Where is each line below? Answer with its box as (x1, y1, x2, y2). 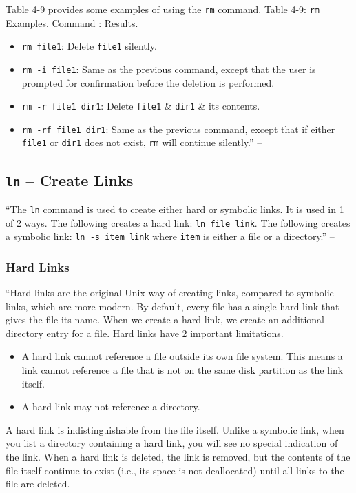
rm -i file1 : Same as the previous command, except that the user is (21, 61, 316, 76)
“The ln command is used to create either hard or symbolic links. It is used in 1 (6, 201, 344, 216)
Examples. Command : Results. (6, 15, 138, 30)
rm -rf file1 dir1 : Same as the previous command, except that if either (21, 121, 335, 136)
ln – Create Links (6, 169, 134, 190)
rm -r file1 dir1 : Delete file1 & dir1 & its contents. (21, 99, 260, 113)
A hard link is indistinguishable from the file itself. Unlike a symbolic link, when (6, 422, 344, 436)
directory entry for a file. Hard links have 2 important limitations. (6, 325, 284, 340)
